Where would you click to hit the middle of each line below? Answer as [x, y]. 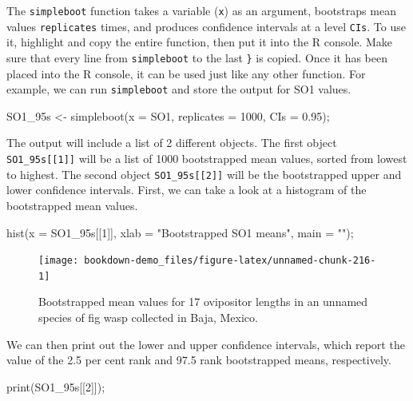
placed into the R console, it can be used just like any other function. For [186, 73]
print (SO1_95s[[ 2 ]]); [56, 386]
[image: [59, 261]
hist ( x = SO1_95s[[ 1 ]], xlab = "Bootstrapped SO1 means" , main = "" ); [180, 232]
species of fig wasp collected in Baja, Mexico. [148, 317]
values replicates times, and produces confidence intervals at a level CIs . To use [206, 26]
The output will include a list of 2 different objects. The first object [172, 143]
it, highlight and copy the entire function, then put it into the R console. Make [199, 42]
